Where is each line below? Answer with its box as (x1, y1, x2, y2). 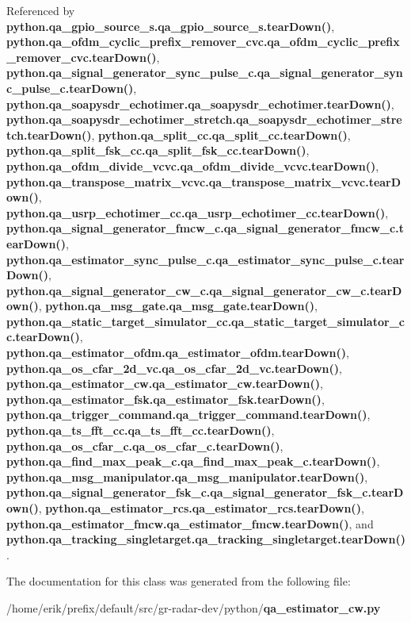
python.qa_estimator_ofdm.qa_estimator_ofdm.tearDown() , (6, 344, 349, 361)
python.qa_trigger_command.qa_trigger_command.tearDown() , (6, 406, 371, 423)
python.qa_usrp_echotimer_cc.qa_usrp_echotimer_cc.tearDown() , (6, 204, 389, 221)
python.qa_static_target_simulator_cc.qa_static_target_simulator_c (6, 313, 405, 329)
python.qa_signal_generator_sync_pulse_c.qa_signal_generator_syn (6, 64, 403, 81)
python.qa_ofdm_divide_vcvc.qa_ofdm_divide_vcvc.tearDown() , (6, 157, 379, 174)
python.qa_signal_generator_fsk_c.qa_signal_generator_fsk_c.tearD (6, 484, 404, 501)
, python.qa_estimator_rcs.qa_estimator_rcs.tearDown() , (38, 500, 364, 516)
